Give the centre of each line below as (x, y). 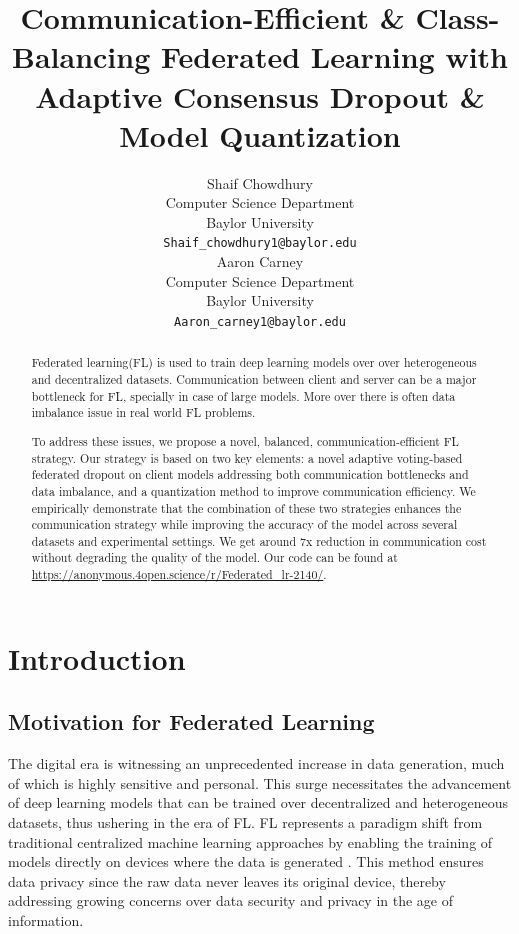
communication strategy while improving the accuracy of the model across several (244, 524)
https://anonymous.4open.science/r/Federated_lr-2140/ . (179, 574)
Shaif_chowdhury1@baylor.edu (260, 243)
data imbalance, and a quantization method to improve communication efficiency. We (253, 490)
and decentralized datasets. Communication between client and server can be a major (254, 379)
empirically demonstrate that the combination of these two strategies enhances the (246, 507)
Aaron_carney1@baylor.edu (260, 321)
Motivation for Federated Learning (191, 721)
